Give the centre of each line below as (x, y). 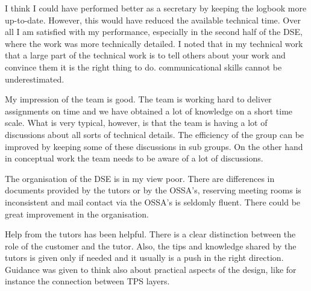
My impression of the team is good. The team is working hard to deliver (138, 99)
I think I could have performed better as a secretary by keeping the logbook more (156, 8)
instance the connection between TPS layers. (87, 281)
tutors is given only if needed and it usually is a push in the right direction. (144, 258)
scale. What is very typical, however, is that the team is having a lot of (136, 123)
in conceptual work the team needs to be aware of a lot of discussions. (134, 158)
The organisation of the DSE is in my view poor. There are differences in (140, 178)
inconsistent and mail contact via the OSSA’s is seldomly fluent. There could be (153, 202)
